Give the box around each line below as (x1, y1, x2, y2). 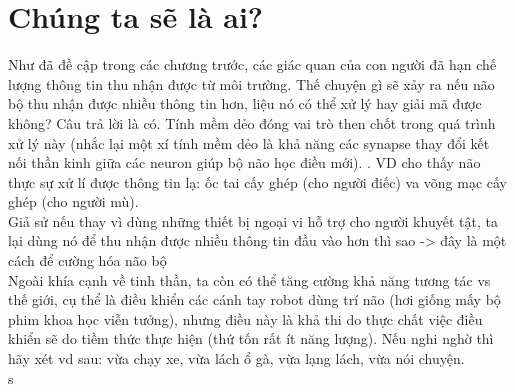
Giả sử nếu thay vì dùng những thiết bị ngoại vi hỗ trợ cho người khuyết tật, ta (8, 210, 498, 231)
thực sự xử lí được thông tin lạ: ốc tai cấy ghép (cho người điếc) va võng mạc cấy (8, 171, 507, 192)
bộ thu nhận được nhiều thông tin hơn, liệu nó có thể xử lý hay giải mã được (8, 93, 482, 114)
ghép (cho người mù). (8, 191, 139, 212)
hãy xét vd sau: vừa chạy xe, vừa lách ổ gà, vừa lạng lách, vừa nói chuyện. (8, 348, 465, 369)
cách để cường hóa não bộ (8, 250, 167, 271)
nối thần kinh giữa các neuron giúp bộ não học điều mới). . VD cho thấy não (8, 152, 481, 173)
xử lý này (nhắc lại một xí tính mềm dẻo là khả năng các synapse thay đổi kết (8, 132, 490, 153)
